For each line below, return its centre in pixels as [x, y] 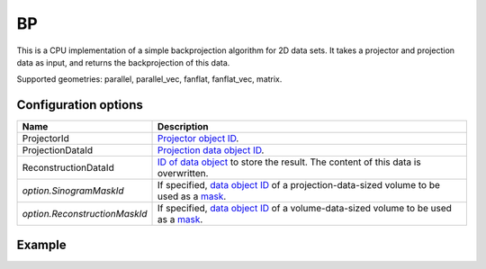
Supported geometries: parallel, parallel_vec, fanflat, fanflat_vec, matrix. [149, 79]
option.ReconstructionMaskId [85, 214]
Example [41, 244]
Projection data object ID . [211, 150]
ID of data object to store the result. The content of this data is [290, 162]
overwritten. [183, 174]
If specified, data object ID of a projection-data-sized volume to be [299, 185]
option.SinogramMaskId [73, 191]
